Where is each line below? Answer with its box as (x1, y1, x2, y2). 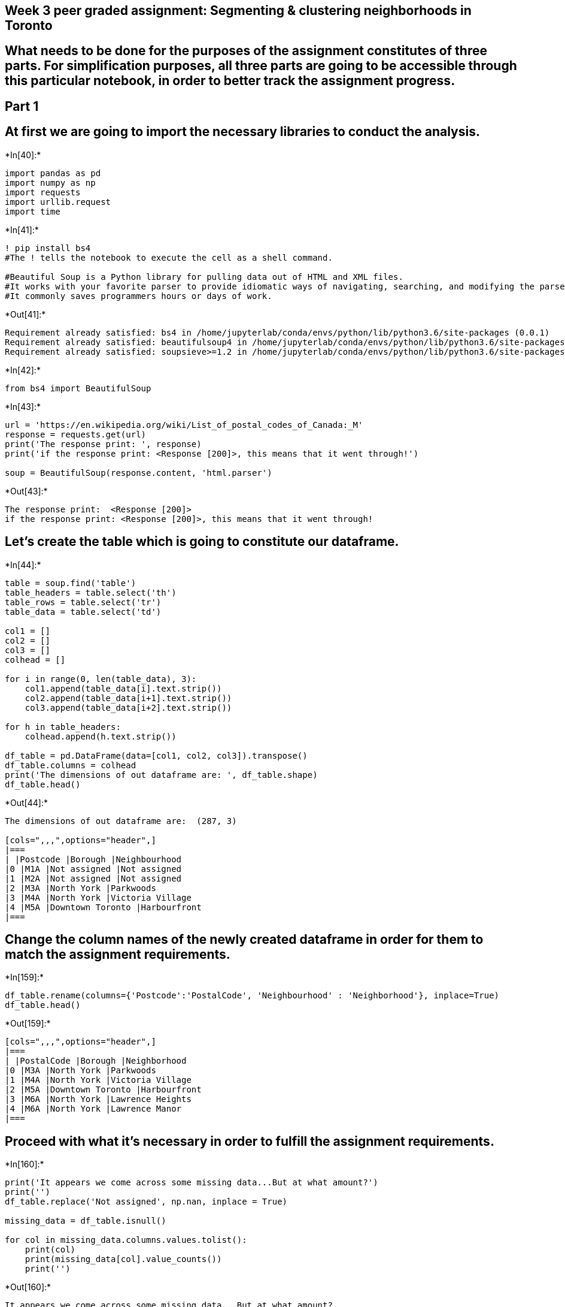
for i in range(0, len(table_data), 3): (5, 674, 197, 684)
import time (5, 206, 60, 216)
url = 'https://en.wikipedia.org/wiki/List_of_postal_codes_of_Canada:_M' (5, 419, 363, 430)
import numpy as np (5, 177, 96, 188)
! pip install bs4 (5, 243, 91, 253)
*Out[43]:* (5, 485, 48, 496)
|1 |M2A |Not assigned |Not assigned (5, 873, 182, 883)
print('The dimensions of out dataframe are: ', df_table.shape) (5, 769, 318, 780)
